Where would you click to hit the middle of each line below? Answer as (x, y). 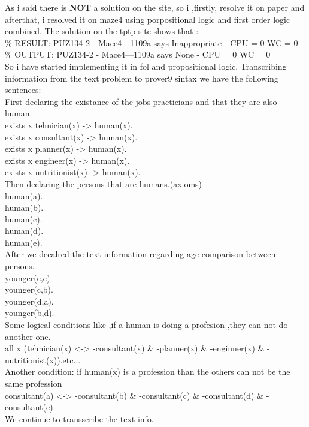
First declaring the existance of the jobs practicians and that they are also (141, 101)
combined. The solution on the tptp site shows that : (102, 31)
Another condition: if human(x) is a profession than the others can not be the (148, 372)
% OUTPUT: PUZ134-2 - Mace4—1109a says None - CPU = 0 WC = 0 (138, 54)
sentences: (23, 90)
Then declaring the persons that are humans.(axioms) (104, 183)
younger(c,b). (29, 289)
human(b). (24, 207)
